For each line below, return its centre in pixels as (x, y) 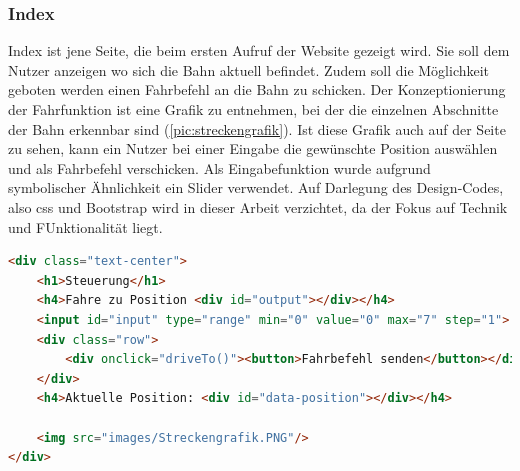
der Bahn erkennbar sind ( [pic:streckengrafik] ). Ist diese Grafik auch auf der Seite (257, 128)
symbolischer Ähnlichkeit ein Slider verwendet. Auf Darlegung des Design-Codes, (256, 187)
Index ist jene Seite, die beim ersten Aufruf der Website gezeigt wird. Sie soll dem (259, 50)
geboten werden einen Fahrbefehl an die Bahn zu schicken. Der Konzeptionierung (257, 89)
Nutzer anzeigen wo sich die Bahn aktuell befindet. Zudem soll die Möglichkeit (249, 69)
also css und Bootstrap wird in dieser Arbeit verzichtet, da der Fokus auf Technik (258, 206)
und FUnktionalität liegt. (85, 226)
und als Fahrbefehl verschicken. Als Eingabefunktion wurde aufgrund (219, 167)
